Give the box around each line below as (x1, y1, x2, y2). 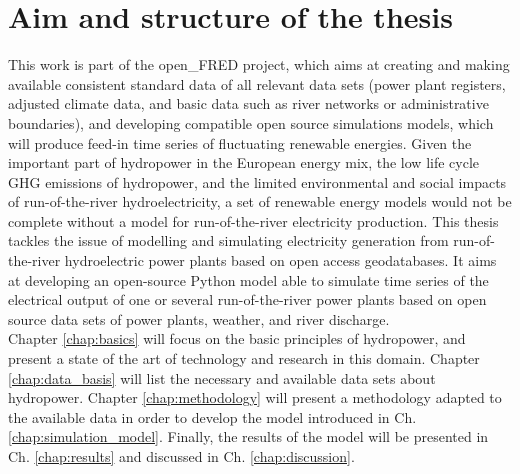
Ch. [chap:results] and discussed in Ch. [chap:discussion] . (8, 446, 355, 466)
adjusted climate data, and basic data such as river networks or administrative (8, 93, 489, 114)
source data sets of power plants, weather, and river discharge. (8, 308, 390, 329)
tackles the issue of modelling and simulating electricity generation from (8, 230, 449, 251)
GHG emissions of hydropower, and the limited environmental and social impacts (8, 171, 507, 192)
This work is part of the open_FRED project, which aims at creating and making (8, 54, 510, 75)
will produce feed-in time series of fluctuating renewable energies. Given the (8, 132, 472, 153)
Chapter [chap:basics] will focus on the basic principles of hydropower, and (8, 328, 466, 349)
